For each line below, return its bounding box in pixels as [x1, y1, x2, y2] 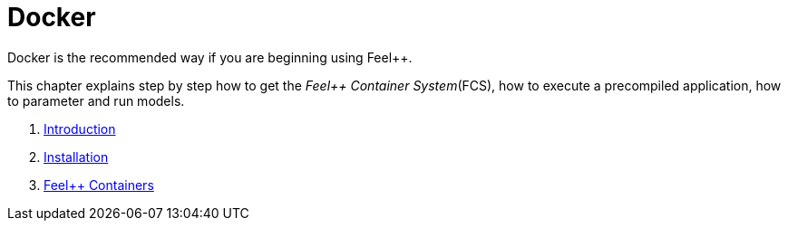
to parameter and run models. [7, 92, 185, 109]
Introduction [44, 120, 116, 137]
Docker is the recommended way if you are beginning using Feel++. [7, 49, 413, 65]
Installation [44, 148, 109, 165]
